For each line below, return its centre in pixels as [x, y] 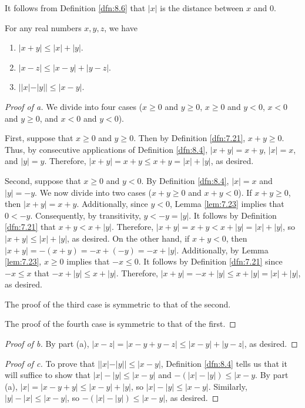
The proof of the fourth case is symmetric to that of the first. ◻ [120, 324]
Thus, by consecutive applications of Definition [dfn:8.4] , [106, 149]
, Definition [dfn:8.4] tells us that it [224, 363]
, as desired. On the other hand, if [128, 238]
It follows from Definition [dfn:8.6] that [75, 8]
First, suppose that [39, 138]
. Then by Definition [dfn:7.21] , [190, 138]
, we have [121, 27]
